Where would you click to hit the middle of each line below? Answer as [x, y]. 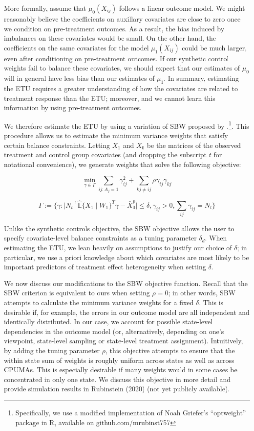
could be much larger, [214, 47]
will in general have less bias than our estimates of [79, 78]
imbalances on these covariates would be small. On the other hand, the [110, 38]
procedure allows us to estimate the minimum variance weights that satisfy [116, 135]
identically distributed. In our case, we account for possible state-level [108, 322]
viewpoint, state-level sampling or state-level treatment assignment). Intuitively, [124, 341]
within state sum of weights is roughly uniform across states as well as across [119, 360]
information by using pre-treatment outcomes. [73, 108]
